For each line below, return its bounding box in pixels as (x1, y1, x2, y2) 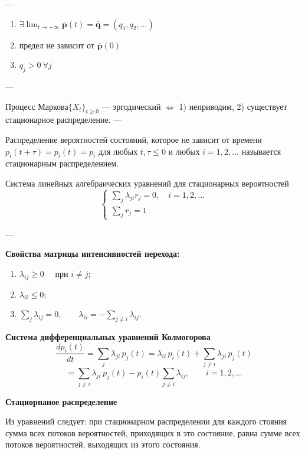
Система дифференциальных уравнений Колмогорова (5, 331, 211, 343)
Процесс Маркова (5, 100, 68, 112)
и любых (168, 145, 200, 157)
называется (241, 145, 281, 157)
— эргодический (101, 100, 161, 112)
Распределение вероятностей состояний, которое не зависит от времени (5, 133, 262, 145)
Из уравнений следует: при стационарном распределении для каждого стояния (5, 415, 287, 427)
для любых (98, 145, 138, 157)
